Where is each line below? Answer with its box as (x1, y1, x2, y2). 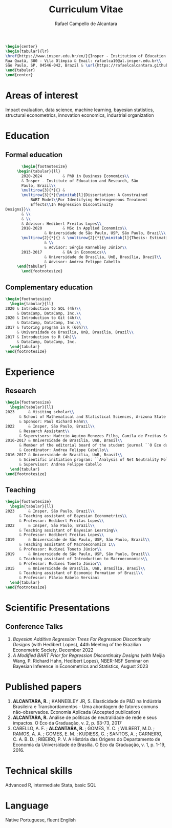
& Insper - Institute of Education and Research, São (21, 178, 139, 183)
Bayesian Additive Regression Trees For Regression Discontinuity (12, 636, 151, 642)
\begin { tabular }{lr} (5, 49, 50, 54)
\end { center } (5, 73, 33, 78)
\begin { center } (5, 44, 38, 49)
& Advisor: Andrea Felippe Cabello (44, 259, 120, 264)
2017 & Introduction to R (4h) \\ (5, 334, 77, 339)
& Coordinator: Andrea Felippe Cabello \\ (18, 448, 109, 453)
